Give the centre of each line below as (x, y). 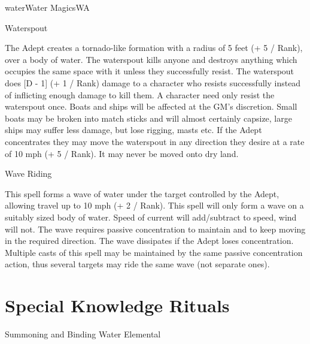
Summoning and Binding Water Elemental (83, 334)
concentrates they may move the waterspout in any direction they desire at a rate (155, 141)
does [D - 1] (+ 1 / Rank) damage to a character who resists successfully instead (153, 82)
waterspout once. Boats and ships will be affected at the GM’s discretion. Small (151, 106)
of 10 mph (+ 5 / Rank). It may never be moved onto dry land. (122, 153)
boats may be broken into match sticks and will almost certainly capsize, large (148, 118)
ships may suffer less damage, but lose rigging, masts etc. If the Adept (133, 130)
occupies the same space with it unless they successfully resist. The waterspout (150, 71)
